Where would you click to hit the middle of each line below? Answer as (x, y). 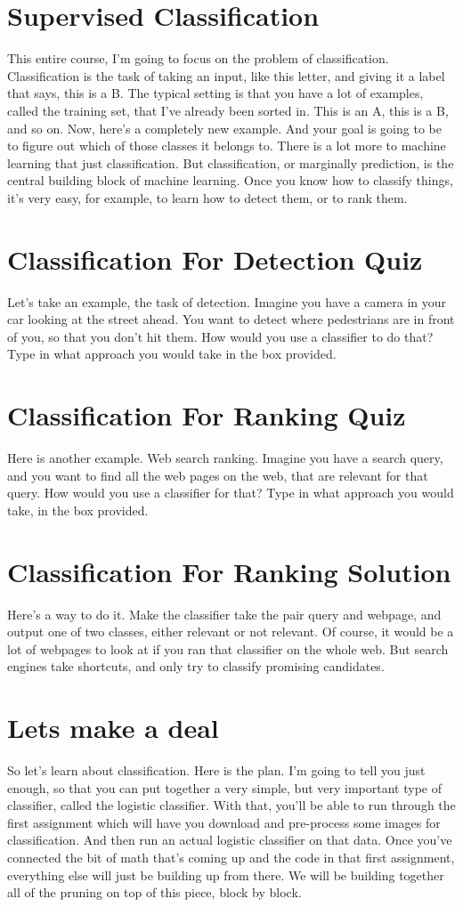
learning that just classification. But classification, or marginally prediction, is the (231, 162)
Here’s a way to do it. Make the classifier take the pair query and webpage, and (224, 614)
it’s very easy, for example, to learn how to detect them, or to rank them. (207, 197)
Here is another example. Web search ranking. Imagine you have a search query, (225, 458)
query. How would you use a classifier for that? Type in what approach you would (231, 493)
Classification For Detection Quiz (215, 259)
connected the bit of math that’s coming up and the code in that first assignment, (231, 858)
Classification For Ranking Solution (229, 571)
